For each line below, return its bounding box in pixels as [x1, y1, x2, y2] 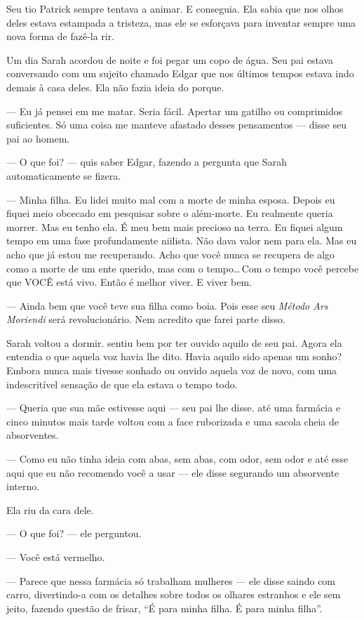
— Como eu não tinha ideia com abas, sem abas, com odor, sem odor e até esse [6, 451, 349, 466]
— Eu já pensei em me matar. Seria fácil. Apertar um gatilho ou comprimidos [6, 103, 343, 118]
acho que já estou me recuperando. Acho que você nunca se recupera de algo [6, 246, 335, 261]
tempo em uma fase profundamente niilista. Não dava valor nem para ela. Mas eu [6, 233, 357, 248]
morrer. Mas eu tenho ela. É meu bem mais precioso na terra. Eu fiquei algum [6, 219, 343, 234]
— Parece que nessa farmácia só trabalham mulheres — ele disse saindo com [6, 573, 336, 588]
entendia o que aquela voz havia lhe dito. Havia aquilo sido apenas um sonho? [6, 349, 342, 364]
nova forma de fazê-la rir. [6, 29, 115, 44]
